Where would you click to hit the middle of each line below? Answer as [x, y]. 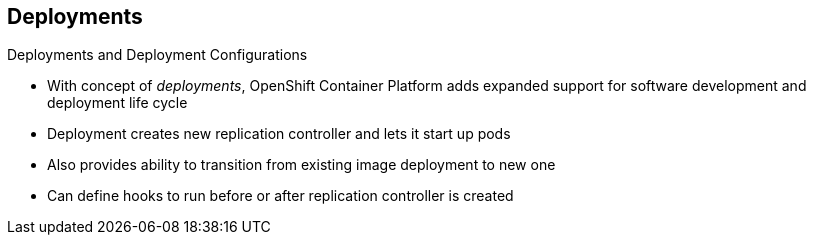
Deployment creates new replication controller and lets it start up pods [279, 134]
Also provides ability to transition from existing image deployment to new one [301, 165]
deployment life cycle [117, 103]
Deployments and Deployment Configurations [157, 55]
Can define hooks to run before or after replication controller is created [280, 196]
